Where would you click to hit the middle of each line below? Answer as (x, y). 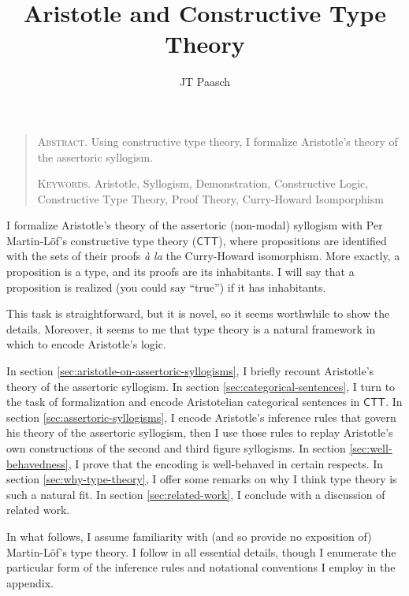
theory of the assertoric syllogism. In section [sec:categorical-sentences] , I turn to (201, 386)
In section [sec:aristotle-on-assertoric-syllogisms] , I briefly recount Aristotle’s (190, 371)
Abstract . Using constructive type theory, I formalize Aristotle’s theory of (218, 141)
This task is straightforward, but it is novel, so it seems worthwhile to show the (198, 313)
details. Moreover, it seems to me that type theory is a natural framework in (191, 328)
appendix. (30, 582)
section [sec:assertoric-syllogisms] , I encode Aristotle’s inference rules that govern (201, 417)
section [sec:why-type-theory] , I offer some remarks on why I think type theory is (202, 479)
